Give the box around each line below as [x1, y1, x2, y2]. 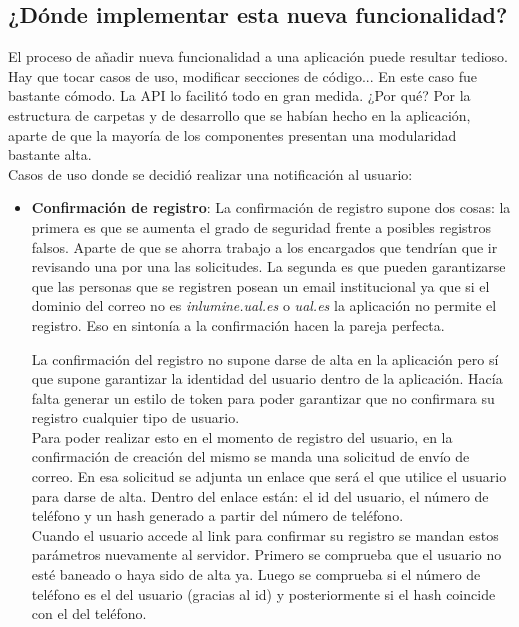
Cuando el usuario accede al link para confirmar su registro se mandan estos [31, 524, 499, 545]
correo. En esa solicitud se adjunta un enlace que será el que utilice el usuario [31, 466, 507, 487]
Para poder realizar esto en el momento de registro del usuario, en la [31, 426, 453, 447]
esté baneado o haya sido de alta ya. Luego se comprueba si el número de [31, 564, 481, 585]
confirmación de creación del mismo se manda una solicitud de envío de [31, 446, 470, 467]
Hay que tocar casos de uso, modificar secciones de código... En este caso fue [8, 65, 477, 86]
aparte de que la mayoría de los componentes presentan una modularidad [8, 124, 457, 145]
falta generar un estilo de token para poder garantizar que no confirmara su [31, 387, 495, 408]
